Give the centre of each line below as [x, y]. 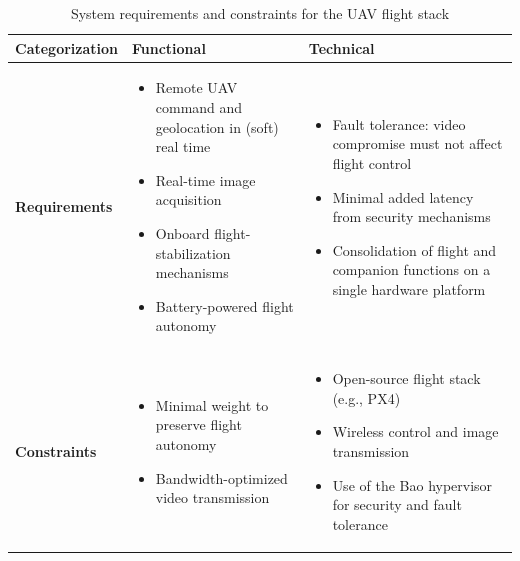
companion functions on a [411, 269]
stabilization [193, 252]
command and [199, 107]
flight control [372, 163]
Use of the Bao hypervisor [412, 484]
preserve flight [198, 424]
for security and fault [397, 504]
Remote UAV [196, 87]
